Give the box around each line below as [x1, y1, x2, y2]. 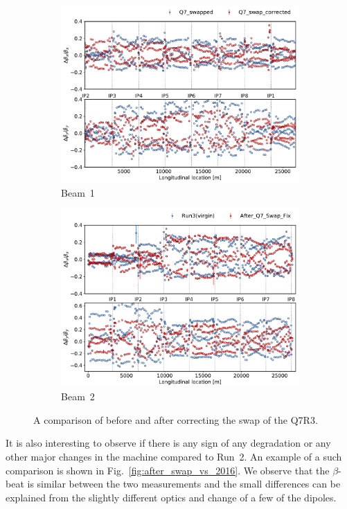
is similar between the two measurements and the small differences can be [27, 476, 341, 491]
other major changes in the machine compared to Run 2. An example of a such [6, 449, 342, 464]
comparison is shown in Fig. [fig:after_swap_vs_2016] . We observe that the [6, 463, 330, 477]
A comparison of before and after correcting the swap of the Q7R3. [33, 412, 318, 427]
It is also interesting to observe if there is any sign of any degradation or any [6, 436, 331, 450]
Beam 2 [61, 389, 95, 404]
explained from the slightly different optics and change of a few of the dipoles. [6, 490, 337, 504]
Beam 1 [61, 185, 95, 199]
